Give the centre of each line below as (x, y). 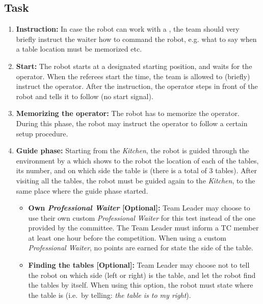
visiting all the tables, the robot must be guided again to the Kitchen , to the (136, 180)
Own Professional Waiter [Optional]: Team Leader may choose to (139, 208)
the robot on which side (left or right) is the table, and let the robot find (142, 275)
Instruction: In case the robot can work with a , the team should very (128, 29)
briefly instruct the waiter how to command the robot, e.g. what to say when (136, 39)
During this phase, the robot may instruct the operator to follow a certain (132, 123)
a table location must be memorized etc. (79, 49)
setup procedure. (42, 133)
